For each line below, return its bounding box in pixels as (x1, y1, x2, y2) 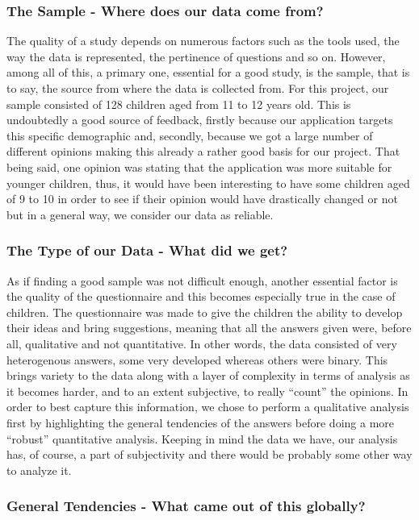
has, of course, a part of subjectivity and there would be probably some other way (6, 446, 413, 463)
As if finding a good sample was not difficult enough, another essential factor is (6, 272, 398, 289)
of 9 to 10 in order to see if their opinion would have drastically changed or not (6, 190, 398, 207)
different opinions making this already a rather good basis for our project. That (6, 143, 400, 160)
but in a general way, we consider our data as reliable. (6, 206, 274, 223)
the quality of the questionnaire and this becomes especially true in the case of (6, 288, 396, 305)
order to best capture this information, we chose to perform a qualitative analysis (6, 398, 409, 415)
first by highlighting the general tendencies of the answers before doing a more (6, 414, 395, 431)
